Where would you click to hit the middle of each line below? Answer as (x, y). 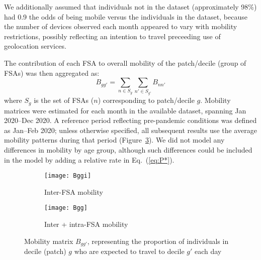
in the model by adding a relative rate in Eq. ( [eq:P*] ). (89, 159)
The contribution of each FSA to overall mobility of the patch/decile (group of (125, 62)
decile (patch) (45, 251)
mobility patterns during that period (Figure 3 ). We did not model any (114, 140)
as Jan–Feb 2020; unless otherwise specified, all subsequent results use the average (130, 130)
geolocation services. (35, 46)
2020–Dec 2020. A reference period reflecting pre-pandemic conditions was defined (130, 120)
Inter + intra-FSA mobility (86, 224)
